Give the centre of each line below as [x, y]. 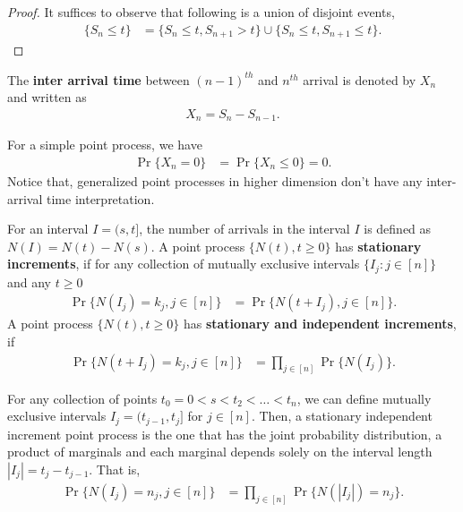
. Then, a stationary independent [342, 416]
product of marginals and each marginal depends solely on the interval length [220, 452]
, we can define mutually [364, 398]
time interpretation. [101, 198]
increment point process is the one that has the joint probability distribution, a [225, 434]
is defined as [398, 229]
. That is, [115, 469]
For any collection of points [82, 398]
